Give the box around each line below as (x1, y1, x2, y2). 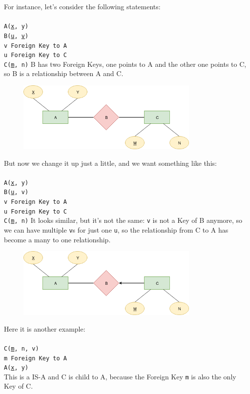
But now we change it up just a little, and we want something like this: (4, 158, 217, 168)
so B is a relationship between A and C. (4, 68, 124, 79)
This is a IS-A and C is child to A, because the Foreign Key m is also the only (4, 371, 236, 381)
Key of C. (4, 381, 33, 391)
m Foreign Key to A (4, 355, 67, 362)
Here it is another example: (4, 323, 85, 334)
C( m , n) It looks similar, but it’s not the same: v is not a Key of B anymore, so (4, 215, 243, 225)
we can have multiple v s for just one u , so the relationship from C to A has (4, 224, 229, 235)
